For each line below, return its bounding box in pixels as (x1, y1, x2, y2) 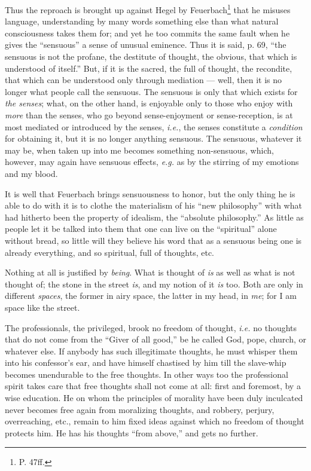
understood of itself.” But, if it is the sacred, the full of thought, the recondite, (5, 62, 292, 74)
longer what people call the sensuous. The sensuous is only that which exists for (5, 85, 298, 97)
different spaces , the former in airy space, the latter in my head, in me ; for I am (5, 289, 297, 302)
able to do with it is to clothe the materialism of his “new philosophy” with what (5, 199, 302, 212)
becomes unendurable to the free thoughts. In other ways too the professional (5, 368, 288, 380)
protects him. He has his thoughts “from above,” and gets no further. (5, 426, 258, 439)
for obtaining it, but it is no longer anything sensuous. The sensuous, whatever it (5, 132, 302, 145)
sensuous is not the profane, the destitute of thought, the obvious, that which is (5, 50, 297, 63)
